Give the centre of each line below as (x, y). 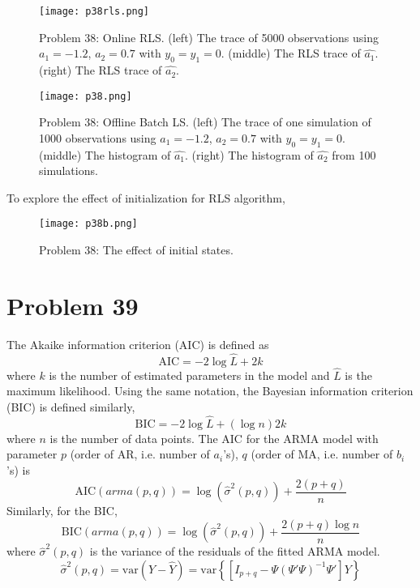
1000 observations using (98, 137)
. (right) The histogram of (249, 154)
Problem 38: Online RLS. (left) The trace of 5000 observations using (209, 37)
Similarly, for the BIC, (62, 511)
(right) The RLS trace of (101, 70)
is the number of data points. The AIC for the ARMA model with (214, 438)
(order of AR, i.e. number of (140, 454)
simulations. (69, 170)
